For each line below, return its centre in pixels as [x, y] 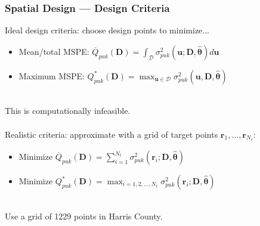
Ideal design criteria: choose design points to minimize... [107, 30]
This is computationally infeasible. [68, 111]
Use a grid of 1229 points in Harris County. [84, 216]
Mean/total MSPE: [54, 51]
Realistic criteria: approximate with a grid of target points [112, 134]
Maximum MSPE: [52, 75]
